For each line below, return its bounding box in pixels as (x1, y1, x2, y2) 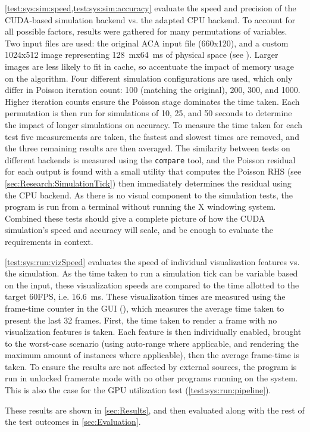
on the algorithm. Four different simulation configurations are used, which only (5, 72, 293, 84)
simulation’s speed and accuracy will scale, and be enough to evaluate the (5, 223, 274, 236)
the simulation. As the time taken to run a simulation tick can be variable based (5, 267, 298, 279)
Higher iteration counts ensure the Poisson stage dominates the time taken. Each (5, 95, 300, 107)
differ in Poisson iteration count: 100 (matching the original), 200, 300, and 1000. (5, 83, 300, 96)
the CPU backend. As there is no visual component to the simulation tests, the (5, 188, 293, 201)
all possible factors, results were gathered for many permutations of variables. (5, 25, 287, 38)
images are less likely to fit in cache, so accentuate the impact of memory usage (5, 60, 295, 72)
